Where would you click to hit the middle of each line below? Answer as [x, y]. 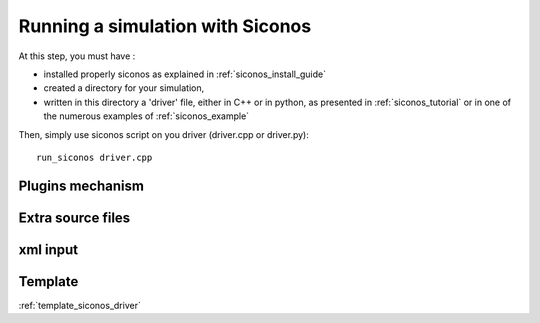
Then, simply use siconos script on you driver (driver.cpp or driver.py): [164, 134]
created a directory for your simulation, [124, 88]
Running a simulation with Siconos [165, 26]
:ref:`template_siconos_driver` [80, 305]
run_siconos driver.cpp [94, 157]
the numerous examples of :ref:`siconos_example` [146, 116]
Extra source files [74, 217]
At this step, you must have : [77, 56]
